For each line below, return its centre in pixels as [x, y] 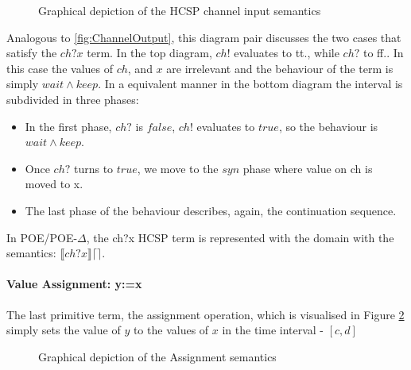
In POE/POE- [42, 237]
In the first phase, [68, 126]
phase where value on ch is [308, 168]
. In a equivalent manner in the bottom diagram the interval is [250, 84]
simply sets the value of [64, 330]
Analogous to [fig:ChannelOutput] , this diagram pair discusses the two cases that [204, 37]
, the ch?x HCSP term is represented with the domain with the [240, 237]
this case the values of [60, 68]
